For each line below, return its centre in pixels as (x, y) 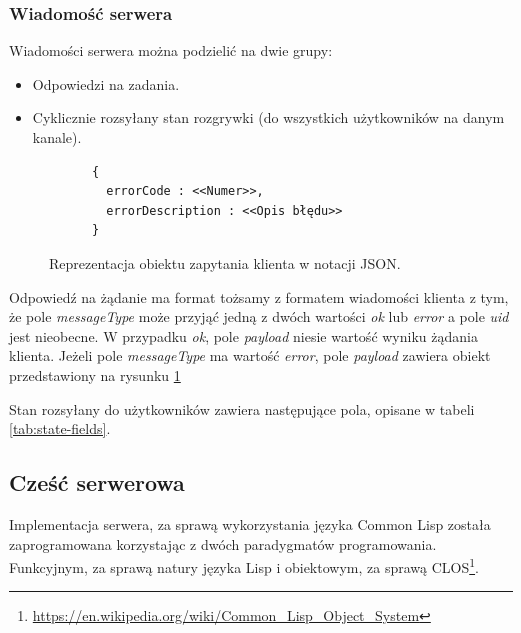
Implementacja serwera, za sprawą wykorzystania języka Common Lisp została (250, 523)
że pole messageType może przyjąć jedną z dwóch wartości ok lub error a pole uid (259, 316)
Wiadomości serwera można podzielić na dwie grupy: (171, 50)
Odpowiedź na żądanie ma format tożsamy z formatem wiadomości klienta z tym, (259, 296)
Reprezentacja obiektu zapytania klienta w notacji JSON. (225, 262)
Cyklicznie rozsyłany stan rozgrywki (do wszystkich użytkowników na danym (268, 117)
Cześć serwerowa (97, 482)
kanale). (57, 137)
